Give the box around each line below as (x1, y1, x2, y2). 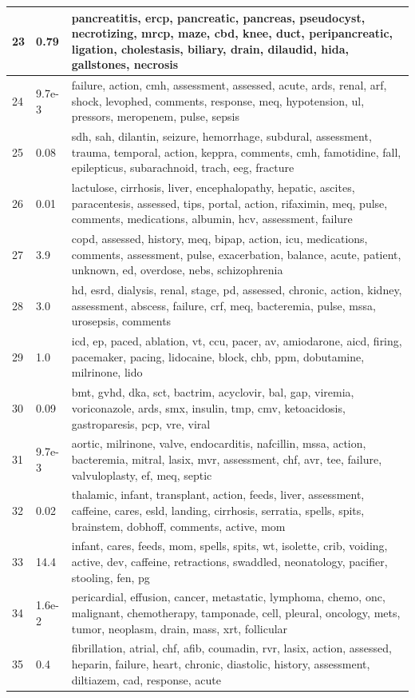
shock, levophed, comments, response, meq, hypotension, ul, (71, 92, 365, 109)
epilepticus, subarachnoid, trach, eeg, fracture (71, 159, 294, 176)
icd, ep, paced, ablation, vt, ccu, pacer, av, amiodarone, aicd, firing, (71, 333, 402, 349)
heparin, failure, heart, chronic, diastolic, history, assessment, (71, 656, 370, 672)
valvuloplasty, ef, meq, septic (71, 466, 212, 483)
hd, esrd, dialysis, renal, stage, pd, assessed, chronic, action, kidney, (71, 281, 402, 298)
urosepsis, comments (71, 313, 172, 329)
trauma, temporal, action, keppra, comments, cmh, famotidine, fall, (71, 143, 401, 160)
